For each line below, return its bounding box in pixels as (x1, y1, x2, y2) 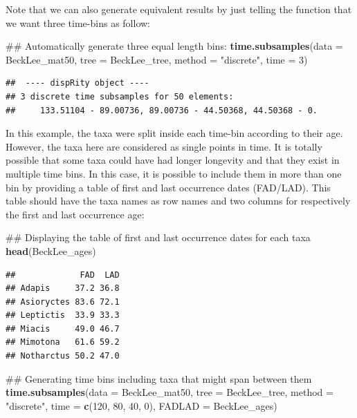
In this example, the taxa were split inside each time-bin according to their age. (6, 126, 343, 140)
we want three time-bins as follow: (6, 15, 150, 30)
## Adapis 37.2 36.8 (6, 283, 120, 294)
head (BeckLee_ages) (6, 243, 96, 258)
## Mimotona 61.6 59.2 (6, 337, 120, 348)
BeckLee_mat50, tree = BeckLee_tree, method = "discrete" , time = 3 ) (6, 52, 308, 66)
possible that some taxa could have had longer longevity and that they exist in (6, 153, 340, 167)
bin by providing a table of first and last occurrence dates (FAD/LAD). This (6, 180, 331, 194)
